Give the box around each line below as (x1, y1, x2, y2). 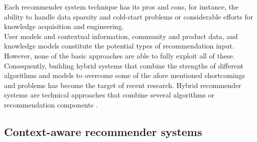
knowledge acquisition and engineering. (4, 21, 124, 31)
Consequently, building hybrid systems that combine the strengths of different (4, 60, 243, 70)
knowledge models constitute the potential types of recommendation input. (4, 40, 234, 51)
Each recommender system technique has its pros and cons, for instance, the (4, 1, 239, 11)
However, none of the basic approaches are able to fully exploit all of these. (4, 50, 235, 60)
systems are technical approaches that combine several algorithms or (4, 89, 215, 100)
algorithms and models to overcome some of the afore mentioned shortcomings (4, 70, 245, 80)
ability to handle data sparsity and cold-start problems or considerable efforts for (4, 11, 253, 21)
